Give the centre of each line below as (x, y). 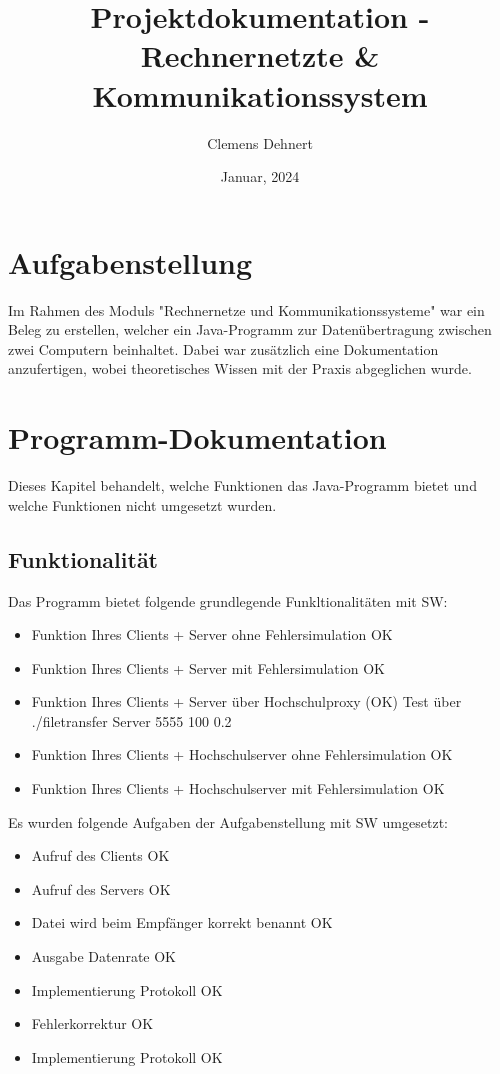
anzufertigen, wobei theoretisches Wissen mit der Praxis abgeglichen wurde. (240, 368)
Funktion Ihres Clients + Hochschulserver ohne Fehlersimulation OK (242, 754)
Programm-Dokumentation (197, 437)
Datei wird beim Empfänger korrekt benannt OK (182, 922)
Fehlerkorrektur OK (92, 1023)
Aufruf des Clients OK (100, 855)
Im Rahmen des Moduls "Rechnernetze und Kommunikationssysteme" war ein (246, 309)
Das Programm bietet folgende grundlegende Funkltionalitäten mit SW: (228, 600)
